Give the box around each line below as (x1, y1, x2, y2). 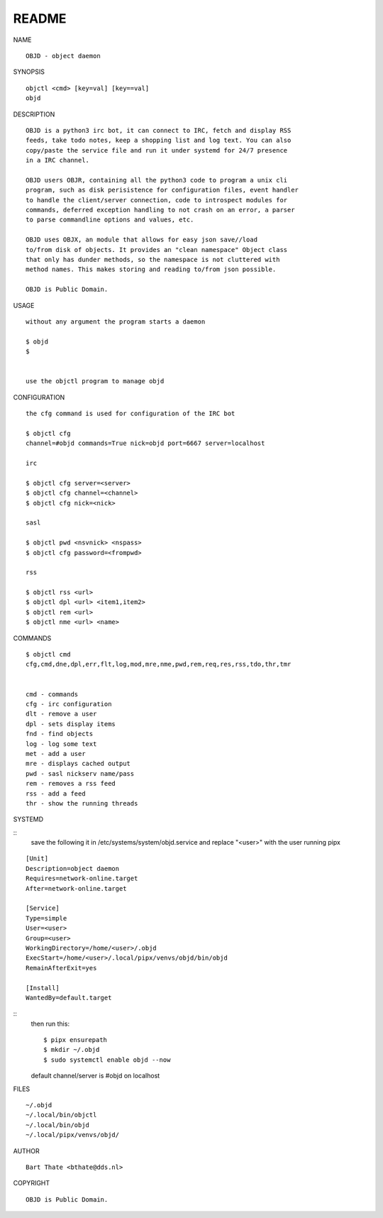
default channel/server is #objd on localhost (30, 1072, 160, 1080)
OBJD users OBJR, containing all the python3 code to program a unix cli (26, 176, 288, 184)
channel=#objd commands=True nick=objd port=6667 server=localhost (26, 439, 265, 447)
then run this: (30, 1019, 70, 1028)
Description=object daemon (26, 865, 120, 872)
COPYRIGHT (13, 1179, 50, 1187)
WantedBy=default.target (26, 994, 112, 1002)
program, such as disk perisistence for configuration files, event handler (26, 186, 299, 194)
